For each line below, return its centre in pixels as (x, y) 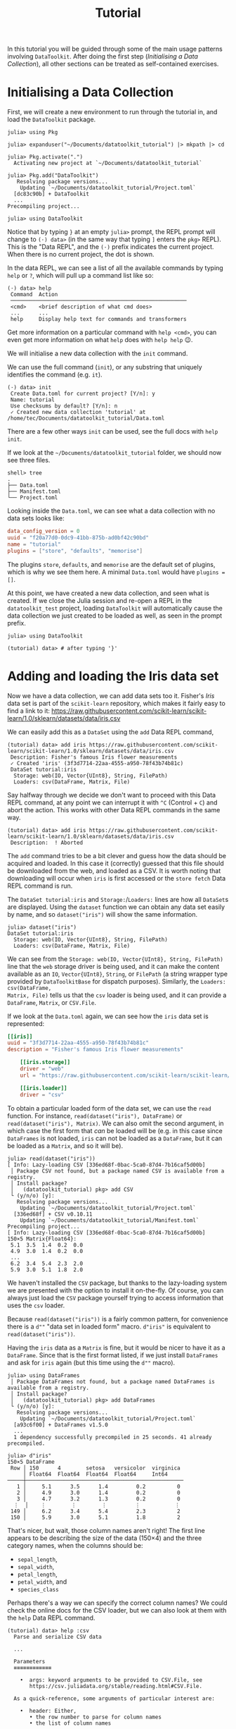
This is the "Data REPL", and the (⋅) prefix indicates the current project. (111, 247)
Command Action (34, 295)
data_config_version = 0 (44, 531)
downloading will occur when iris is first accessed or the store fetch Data (117, 878)
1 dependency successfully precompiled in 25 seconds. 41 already (113, 1437)
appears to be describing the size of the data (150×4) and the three (105, 1538)
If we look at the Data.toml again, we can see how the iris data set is (108, 1016)
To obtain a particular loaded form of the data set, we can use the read (110, 1108)
